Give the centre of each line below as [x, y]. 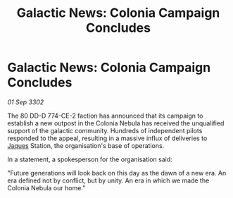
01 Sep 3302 [26, 102]
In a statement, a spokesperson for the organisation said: [90, 159]
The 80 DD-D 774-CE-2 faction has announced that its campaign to [105, 116]
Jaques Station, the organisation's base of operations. [86, 145]
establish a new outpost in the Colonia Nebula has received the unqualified [116, 123]
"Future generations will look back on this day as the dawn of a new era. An [117, 173]
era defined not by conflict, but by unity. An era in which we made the [108, 180]
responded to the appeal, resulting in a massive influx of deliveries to [107, 138]
